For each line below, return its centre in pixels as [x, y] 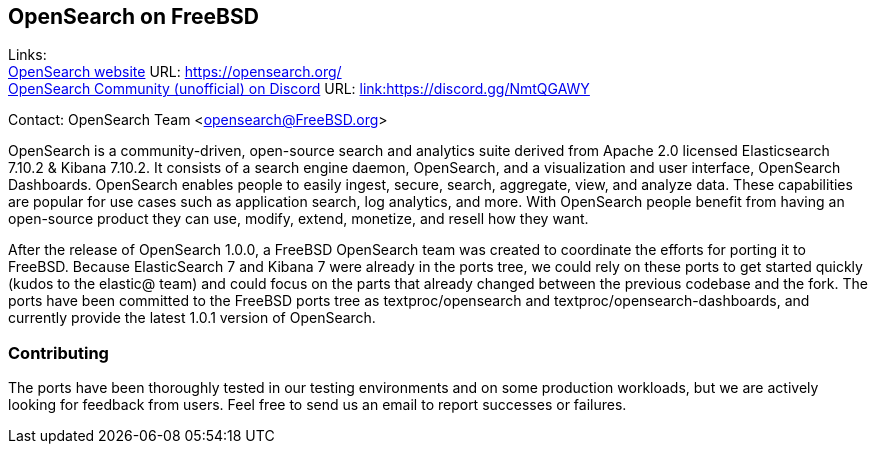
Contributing [58, 352]
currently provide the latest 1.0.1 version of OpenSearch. [192, 318]
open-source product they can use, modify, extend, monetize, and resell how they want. [298, 219]
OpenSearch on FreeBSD [133, 16]
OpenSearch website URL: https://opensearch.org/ [175, 72]
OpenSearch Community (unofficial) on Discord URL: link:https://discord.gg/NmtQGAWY [299, 89]
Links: [27, 55]
